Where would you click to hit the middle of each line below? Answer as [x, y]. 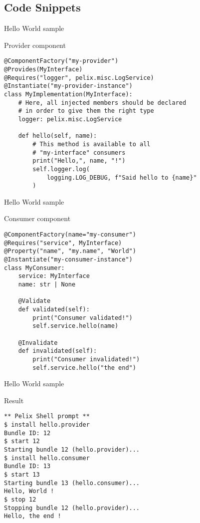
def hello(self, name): [58, 136]
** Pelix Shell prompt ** [47, 416]
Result [14, 400]
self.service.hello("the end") [84, 368]
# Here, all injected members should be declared [102, 103]
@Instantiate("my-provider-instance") [68, 86]
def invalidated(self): [58, 351]
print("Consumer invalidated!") [86, 359]
